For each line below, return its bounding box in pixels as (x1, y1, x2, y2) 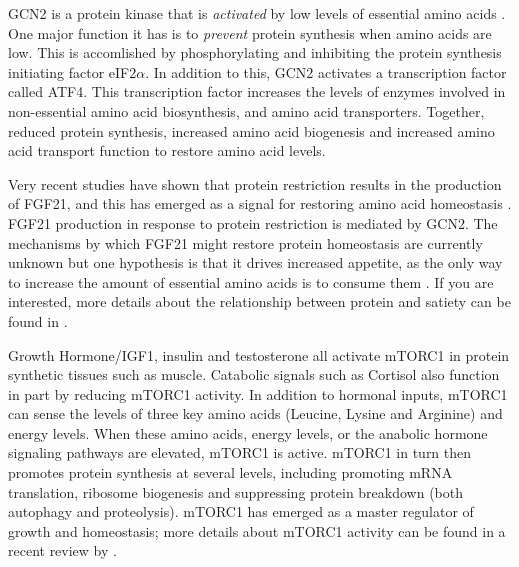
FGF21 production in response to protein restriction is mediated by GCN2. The (8, 212, 498, 233)
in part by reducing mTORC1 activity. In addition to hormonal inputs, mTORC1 (8, 383, 508, 404)
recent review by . (8, 540, 117, 561)
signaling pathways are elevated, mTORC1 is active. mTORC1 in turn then (8, 442, 472, 463)
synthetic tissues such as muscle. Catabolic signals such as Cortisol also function (8, 364, 500, 385)
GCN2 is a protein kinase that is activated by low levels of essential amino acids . (8, 3, 506, 23)
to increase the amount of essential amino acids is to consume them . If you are (8, 271, 494, 292)
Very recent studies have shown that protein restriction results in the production (8, 173, 502, 194)
